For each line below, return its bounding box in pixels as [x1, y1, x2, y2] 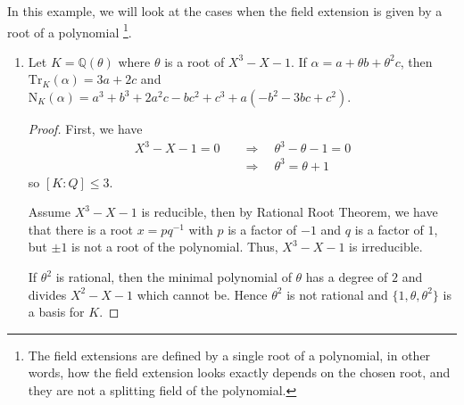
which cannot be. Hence [137, 285, 268, 303]
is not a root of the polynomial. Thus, [71, 237, 278, 256]
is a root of [164, 52, 225, 70]
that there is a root [28, 219, 134, 238]
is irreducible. [349, 237, 423, 256]
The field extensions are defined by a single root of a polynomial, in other [28, 345, 431, 364]
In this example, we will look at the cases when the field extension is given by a [7, 2, 443, 20]
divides [28, 285, 67, 303]
